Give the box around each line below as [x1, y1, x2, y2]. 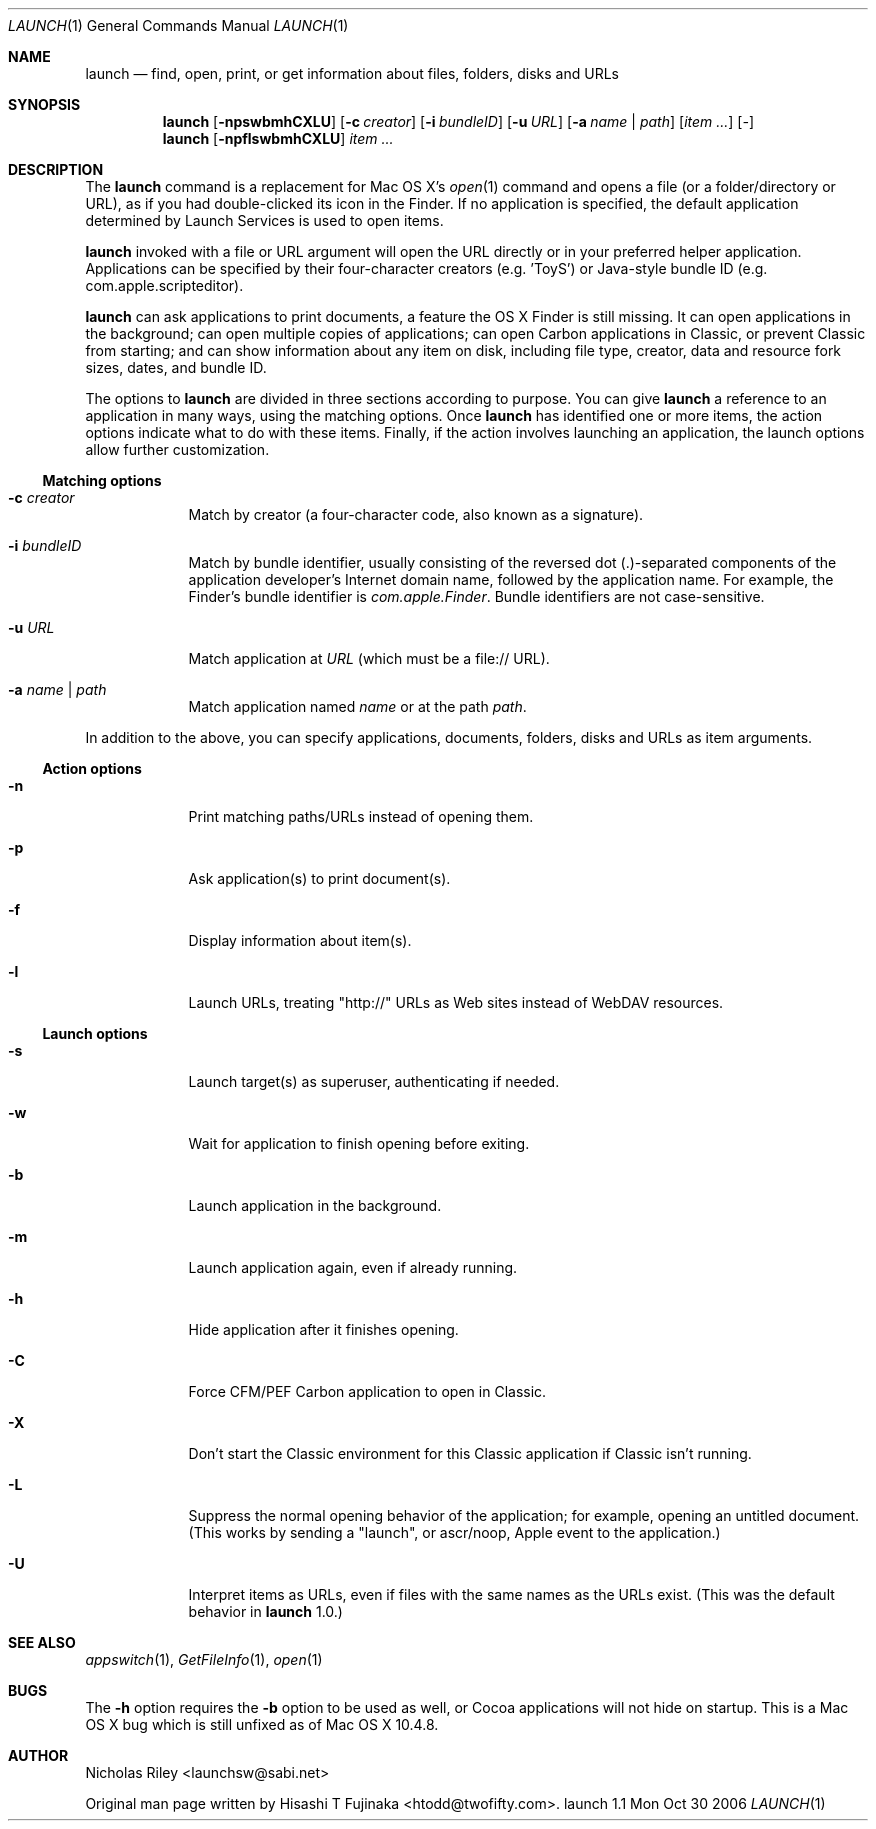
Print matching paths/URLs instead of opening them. [188, 808, 534, 825]
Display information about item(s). [188, 932, 412, 949]
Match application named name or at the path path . [188, 698, 527, 715]
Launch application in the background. [188, 1197, 442, 1214]
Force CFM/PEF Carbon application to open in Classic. [188, 1383, 547, 1400]
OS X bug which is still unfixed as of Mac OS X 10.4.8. [85, 1716, 439, 1733]
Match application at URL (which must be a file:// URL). [188, 650, 550, 667]
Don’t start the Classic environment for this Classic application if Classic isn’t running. [188, 1445, 752, 1462]
